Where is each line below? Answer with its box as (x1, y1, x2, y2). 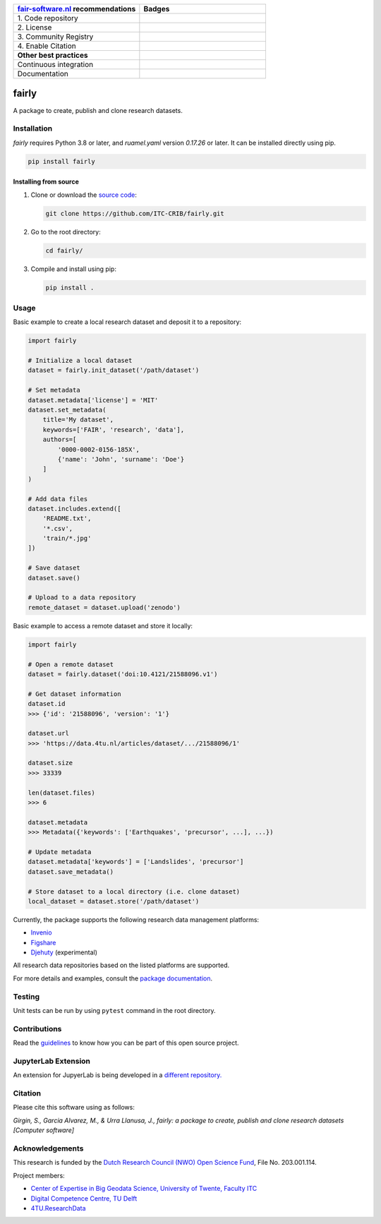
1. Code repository (17, 13, 78, 23)
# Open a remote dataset (28, 660, 114, 668)
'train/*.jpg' (42, 534, 92, 543)
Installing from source (13, 177, 79, 186)
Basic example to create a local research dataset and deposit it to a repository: (13, 318, 242, 326)
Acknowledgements (13, 1144, 84, 1153)
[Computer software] (13, 1126, 74, 1134)
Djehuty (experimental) (30, 948, 98, 956)
